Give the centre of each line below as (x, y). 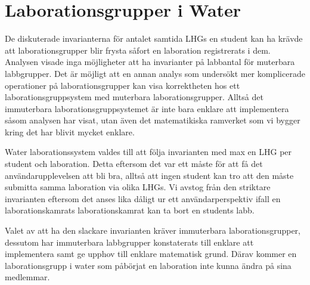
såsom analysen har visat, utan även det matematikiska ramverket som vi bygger (153, 120)
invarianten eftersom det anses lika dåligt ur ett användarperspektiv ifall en (143, 198)
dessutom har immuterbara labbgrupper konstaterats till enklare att (129, 242)
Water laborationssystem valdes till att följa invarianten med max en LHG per (148, 152)
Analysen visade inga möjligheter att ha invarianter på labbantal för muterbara (150, 62)
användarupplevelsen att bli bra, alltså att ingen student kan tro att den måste (149, 175)
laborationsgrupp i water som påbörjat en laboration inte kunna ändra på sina (148, 265)
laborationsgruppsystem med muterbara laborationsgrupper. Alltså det (134, 97)
